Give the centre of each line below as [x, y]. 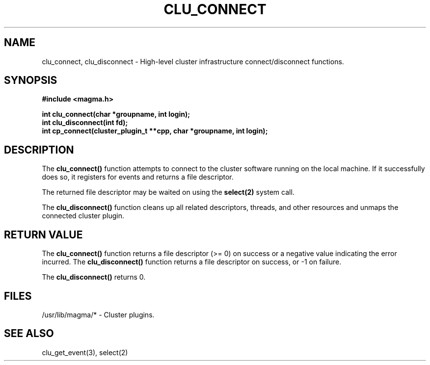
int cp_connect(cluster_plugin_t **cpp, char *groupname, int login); [155, 131]
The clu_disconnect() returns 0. [94, 277]
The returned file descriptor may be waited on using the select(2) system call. [168, 192]
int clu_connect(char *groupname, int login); [116, 114]
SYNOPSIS [31, 80]
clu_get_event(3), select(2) [85, 352]
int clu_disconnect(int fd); [85, 123]
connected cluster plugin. [83, 216]
